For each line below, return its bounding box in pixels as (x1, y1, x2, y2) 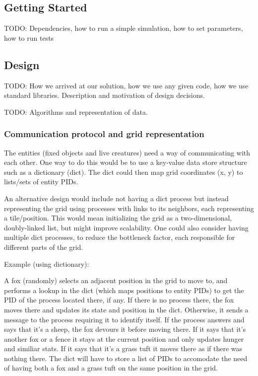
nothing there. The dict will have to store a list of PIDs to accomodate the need (4, 353, 248, 363)
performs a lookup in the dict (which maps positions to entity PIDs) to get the (4, 285, 244, 295)
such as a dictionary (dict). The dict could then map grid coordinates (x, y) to (4, 166, 243, 177)
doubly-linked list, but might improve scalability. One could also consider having (4, 222, 249, 232)
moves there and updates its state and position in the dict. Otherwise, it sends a (4, 304, 249, 314)
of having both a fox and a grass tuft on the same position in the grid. (4, 363, 218, 373)
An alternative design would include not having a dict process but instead (4, 193, 229, 203)
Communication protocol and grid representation (4, 128, 204, 140)
